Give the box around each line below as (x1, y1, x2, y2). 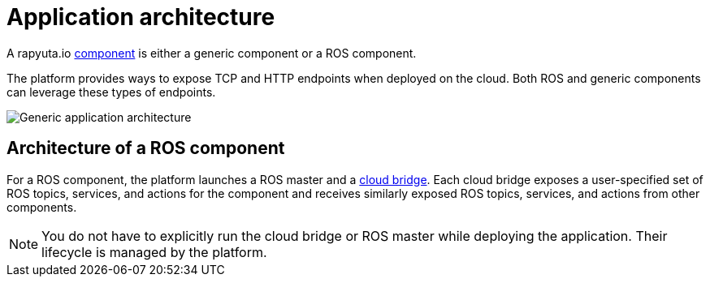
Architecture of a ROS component (6, 138, 285, 159)
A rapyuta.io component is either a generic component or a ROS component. (6, 45, 417, 60)
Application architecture (6, 3, 275, 31)
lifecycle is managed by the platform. (41, 243, 267, 260)
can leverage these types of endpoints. (6, 84, 216, 99)
